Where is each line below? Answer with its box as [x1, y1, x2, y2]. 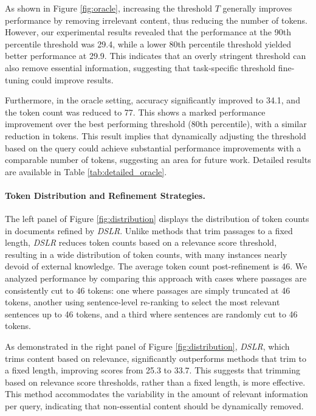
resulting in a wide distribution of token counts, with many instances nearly [5, 248, 287, 260]
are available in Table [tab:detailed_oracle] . [5, 165, 167, 178]
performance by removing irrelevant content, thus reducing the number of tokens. [5, 13, 307, 26]
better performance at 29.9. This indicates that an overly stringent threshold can [5, 49, 306, 62]
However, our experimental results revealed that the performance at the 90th [5, 26, 291, 38]
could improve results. [32, 73, 114, 86]
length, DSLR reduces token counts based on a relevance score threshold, [5, 236, 277, 249]
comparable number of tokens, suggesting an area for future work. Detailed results [5, 153, 311, 166]
